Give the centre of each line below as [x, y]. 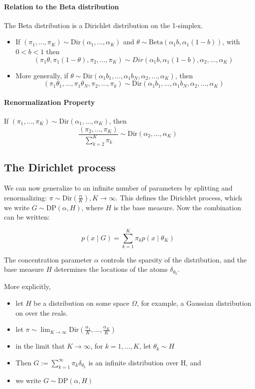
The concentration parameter [48, 259]
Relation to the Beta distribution [62, 6]
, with [231, 42]
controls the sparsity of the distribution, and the [174, 259]
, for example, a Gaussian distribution [194, 303]
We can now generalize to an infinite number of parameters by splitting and [118, 187]
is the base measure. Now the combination [177, 207]
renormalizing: [26, 197]
